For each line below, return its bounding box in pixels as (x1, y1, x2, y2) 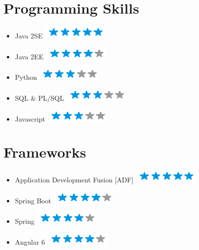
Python (15, 72, 37, 82)
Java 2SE (15, 31, 43, 41)
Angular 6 (15, 237, 45, 247)
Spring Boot (15, 195, 51, 205)
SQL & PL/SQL (15, 92, 64, 103)
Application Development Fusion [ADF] (15, 175, 134, 185)
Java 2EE (15, 51, 43, 61)
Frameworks (3, 142, 86, 162)
